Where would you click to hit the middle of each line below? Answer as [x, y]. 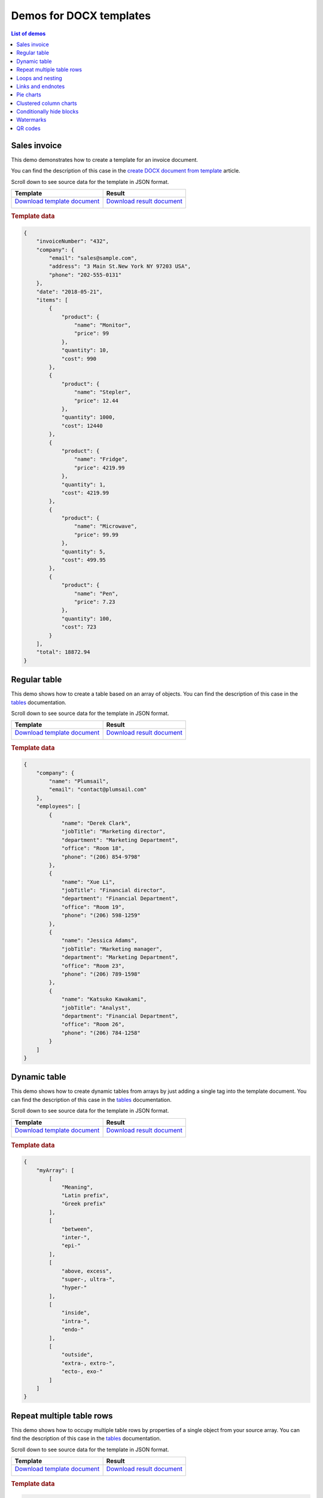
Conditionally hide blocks [48, 111]
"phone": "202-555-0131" [85, 275]
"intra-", [76, 1321]
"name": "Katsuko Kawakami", [104, 999]
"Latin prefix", [85, 1195]
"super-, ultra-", [89, 1279]
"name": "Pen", [96, 594]
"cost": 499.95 [83, 560]
